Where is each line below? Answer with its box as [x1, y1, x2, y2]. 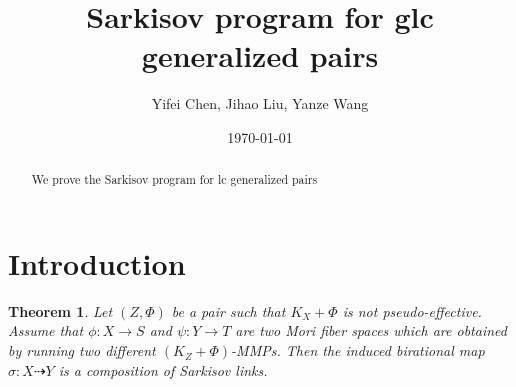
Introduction [8, 242, 186, 283]
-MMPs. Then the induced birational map [231, 340, 485, 361]
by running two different [8, 340, 156, 361]
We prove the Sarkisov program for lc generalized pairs [31, 171, 318, 188]
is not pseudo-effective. [342, 300, 482, 321]
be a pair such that [171, 300, 286, 321]
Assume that [8, 320, 84, 341]
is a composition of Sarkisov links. [58, 359, 268, 380]
